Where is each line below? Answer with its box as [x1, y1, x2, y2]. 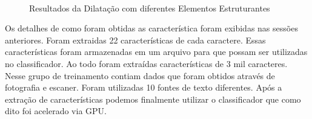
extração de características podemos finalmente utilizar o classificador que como [5, 92, 301, 105]
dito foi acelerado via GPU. [5, 105, 107, 117]
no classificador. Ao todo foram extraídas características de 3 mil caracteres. [5, 57, 288, 69]
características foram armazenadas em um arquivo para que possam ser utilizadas [5, 45, 308, 58]
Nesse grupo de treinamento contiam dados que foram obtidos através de [5, 69, 275, 82]
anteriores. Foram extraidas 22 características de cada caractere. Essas [5, 33, 266, 46]
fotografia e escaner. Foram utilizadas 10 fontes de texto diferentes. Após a [5, 81, 282, 94]
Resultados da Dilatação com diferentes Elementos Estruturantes [29, 1, 270, 14]
